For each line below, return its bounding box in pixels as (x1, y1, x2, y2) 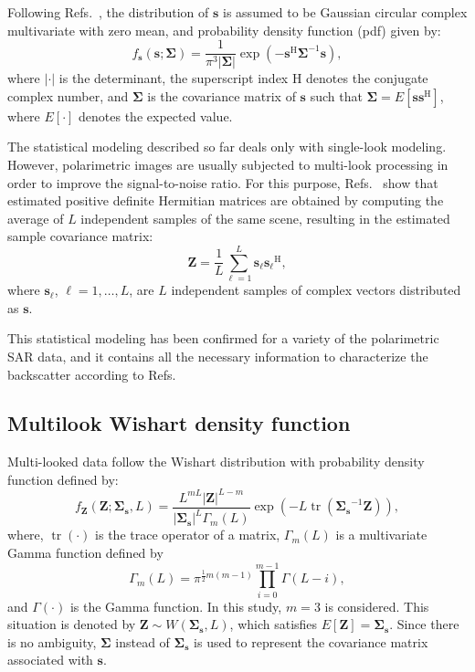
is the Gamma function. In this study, (69, 596, 282, 615)
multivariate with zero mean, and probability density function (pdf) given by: (7, 20, 441, 39)
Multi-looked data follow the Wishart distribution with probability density (7, 452, 425, 471)
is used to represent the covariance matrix (194, 632, 428, 651)
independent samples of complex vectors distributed (171, 280, 461, 299)
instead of (115, 632, 170, 651)
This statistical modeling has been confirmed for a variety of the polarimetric (7, 329, 439, 348)
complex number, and (7, 86, 129, 105)
